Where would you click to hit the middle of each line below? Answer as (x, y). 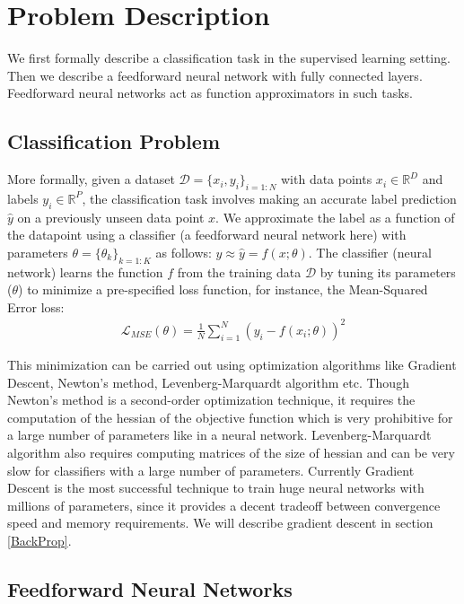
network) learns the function (85, 271)
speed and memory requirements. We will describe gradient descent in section (220, 523)
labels (23, 198)
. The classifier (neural (370, 252)
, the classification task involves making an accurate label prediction (269, 198)
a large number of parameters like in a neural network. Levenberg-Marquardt (219, 435)
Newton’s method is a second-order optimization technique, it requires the (211, 400)
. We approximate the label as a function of (335, 217)
